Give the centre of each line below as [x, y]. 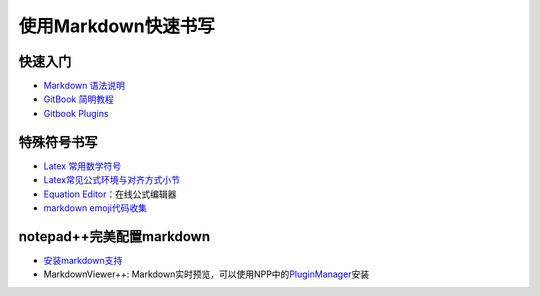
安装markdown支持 [83, 260]
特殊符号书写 [58, 141]
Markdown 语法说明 [84, 86]
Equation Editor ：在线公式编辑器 [110, 194]
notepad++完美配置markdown [114, 236]
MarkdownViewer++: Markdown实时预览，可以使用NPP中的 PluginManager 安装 [206, 274]
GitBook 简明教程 [78, 99]
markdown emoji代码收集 [95, 207]
